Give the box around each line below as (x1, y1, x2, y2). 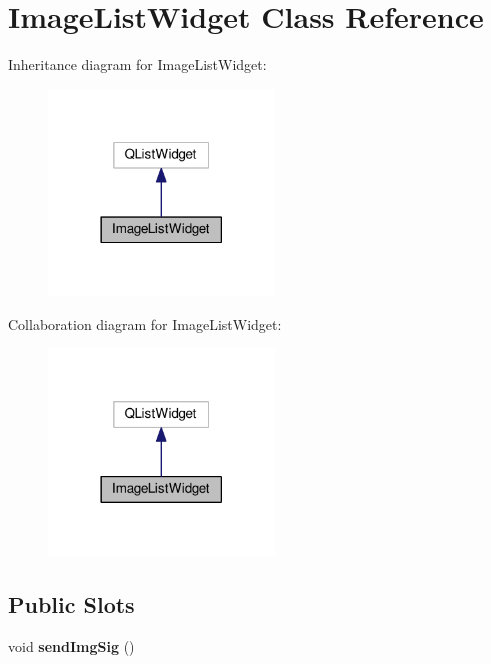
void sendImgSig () (8, 635, 135, 656)
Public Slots (8, 588, 135, 619)
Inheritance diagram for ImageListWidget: (8, 54, 267, 75)
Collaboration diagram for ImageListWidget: (8, 313, 282, 334)
